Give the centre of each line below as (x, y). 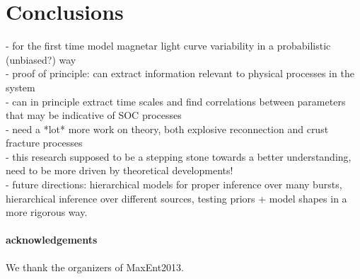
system (21, 87)
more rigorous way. (47, 212)
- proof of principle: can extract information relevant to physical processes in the (180, 73)
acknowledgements (52, 240)
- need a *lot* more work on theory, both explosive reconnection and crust (167, 129)
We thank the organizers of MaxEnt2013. (95, 267)
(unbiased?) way (41, 59)
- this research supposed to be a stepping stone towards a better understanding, (179, 156)
